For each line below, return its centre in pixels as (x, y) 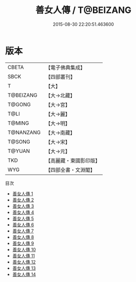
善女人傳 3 (23, 206)
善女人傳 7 (23, 231)
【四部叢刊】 (61, 76)
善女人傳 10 (24, 249)
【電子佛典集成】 (66, 68)
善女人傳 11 (24, 256)
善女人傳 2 (23, 200)
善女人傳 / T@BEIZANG (83, 10)
